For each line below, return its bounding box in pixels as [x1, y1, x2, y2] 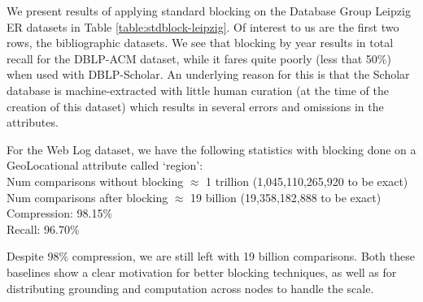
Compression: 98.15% [7, 205, 113, 222]
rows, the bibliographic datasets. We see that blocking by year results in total [7, 34, 394, 51]
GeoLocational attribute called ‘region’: [7, 157, 203, 174]
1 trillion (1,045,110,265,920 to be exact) [206, 172, 408, 189]
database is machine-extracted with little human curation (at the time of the [7, 81, 389, 98]
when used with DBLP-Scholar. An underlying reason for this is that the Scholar [7, 66, 410, 83]
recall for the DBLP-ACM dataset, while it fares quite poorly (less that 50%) [7, 50, 391, 67]
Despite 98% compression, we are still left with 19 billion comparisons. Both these [7, 248, 415, 265]
